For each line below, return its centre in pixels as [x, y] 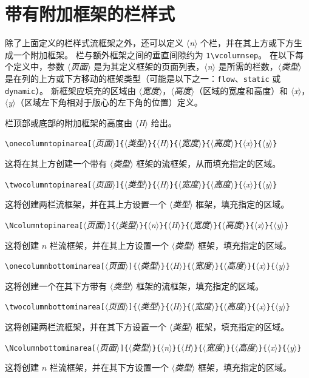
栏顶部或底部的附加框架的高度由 [69, 122]
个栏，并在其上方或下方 [247, 43]
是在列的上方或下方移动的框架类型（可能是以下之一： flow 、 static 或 [143, 78]
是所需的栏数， [248, 66]
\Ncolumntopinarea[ [44, 225]
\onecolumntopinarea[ [49, 144]
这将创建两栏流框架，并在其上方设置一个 [86, 204]
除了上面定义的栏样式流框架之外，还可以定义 [94, 43]
